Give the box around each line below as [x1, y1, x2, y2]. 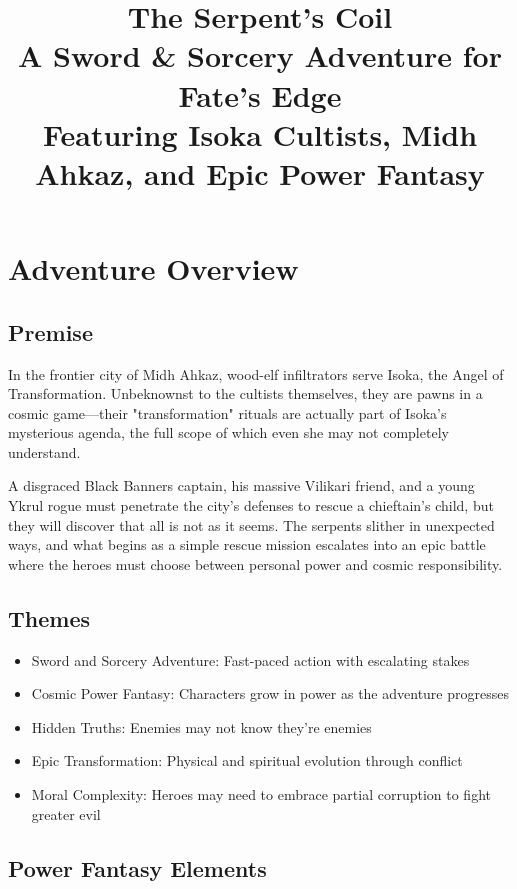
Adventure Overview [8, 248, 299, 289]
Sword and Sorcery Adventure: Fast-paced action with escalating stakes [31, 649, 470, 670]
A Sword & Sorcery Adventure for [18, 35, 502, 76]
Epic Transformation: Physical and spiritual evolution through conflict [31, 750, 463, 771]
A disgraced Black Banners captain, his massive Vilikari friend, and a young [8, 475, 475, 496]
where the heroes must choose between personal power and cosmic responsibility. [8, 553, 503, 574]
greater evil [31, 803, 101, 824]
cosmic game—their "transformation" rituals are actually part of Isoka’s [8, 402, 447, 423]
